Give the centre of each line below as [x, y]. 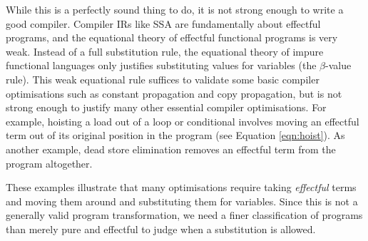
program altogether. [49, 163]
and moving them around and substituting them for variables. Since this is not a [182, 201]
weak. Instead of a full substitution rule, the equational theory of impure [165, 51]
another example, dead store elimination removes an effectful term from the [171, 149]
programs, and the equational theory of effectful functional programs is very [172, 37]
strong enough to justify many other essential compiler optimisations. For [166, 107]
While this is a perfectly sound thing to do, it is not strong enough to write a [175, 9]
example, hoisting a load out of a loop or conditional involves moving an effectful [183, 121]
